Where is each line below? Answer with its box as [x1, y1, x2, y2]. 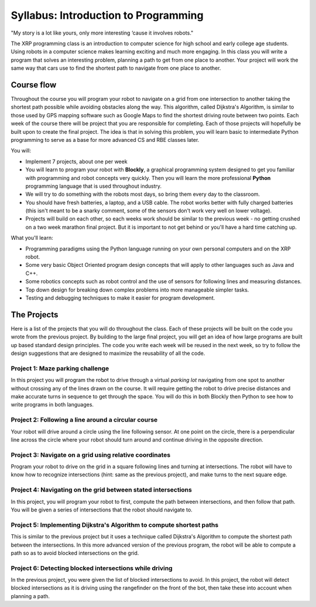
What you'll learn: [11, 235, 53, 242]
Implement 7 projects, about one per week [25, 158, 128, 165]
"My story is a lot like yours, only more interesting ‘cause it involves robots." [11, 29, 194, 36]
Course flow [11, 80, 57, 90]
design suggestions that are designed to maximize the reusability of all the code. [11, 350, 205, 357]
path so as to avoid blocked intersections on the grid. [11, 549, 139, 557]
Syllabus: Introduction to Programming [11, 9, 204, 22]
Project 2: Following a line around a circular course [11, 416, 158, 424]
